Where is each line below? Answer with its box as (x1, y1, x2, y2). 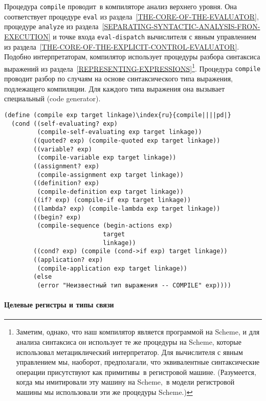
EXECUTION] (4, 31, 51, 41)
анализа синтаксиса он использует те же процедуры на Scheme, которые (16, 337, 241, 347)
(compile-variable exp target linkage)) (37, 154, 176, 162)
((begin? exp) (33, 213, 81, 221)
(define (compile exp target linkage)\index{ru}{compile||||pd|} (4, 111, 231, 119)
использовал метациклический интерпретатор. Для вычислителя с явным (16, 346, 243, 357)
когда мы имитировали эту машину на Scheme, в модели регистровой (16, 376, 235, 387)
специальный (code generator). (4, 93, 101, 104)
